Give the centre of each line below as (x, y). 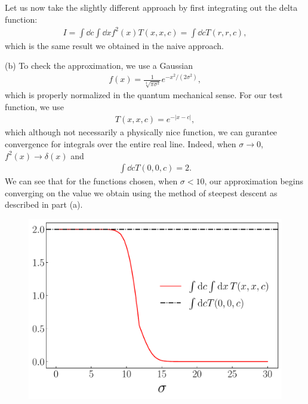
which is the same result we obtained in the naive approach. (115, 45)
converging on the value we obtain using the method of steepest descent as (141, 192)
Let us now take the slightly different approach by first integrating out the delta (151, 7)
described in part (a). (44, 204)
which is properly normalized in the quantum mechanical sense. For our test (144, 95)
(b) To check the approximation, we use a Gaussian (99, 66)
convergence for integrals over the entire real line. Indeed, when (121, 143)
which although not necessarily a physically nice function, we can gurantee (141, 132)
